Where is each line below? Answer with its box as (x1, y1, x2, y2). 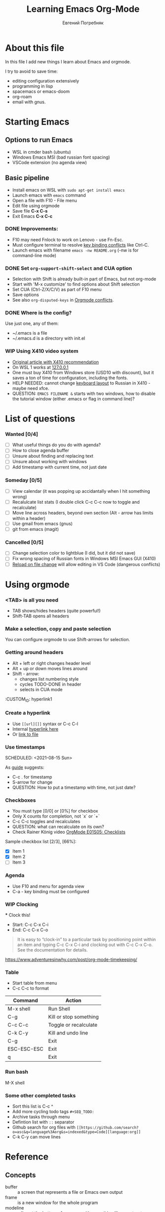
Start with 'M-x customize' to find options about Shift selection (12, 281, 140, 287)
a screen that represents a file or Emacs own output (17, 1189, 123, 1195)
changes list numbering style (19, 676, 79, 682)
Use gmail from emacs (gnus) (12, 520, 73, 526)
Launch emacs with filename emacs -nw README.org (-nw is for (12, 247, 139, 253)
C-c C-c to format (12, 985, 49, 992)
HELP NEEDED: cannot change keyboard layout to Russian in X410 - (12, 380, 151, 386)
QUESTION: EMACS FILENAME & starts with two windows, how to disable (12, 390, 156, 396)
